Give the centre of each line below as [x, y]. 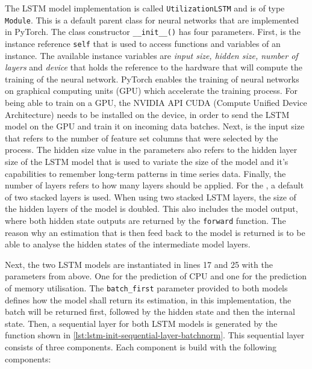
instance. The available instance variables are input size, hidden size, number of [151, 55]
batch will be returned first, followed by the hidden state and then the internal [150, 312]
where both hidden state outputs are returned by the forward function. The [145, 220]
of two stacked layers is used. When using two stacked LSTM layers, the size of [151, 197]
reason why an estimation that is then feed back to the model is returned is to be [155, 232]
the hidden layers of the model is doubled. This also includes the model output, [151, 209]
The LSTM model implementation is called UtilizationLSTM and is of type [145, 8]
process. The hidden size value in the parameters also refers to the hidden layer [151, 150]
